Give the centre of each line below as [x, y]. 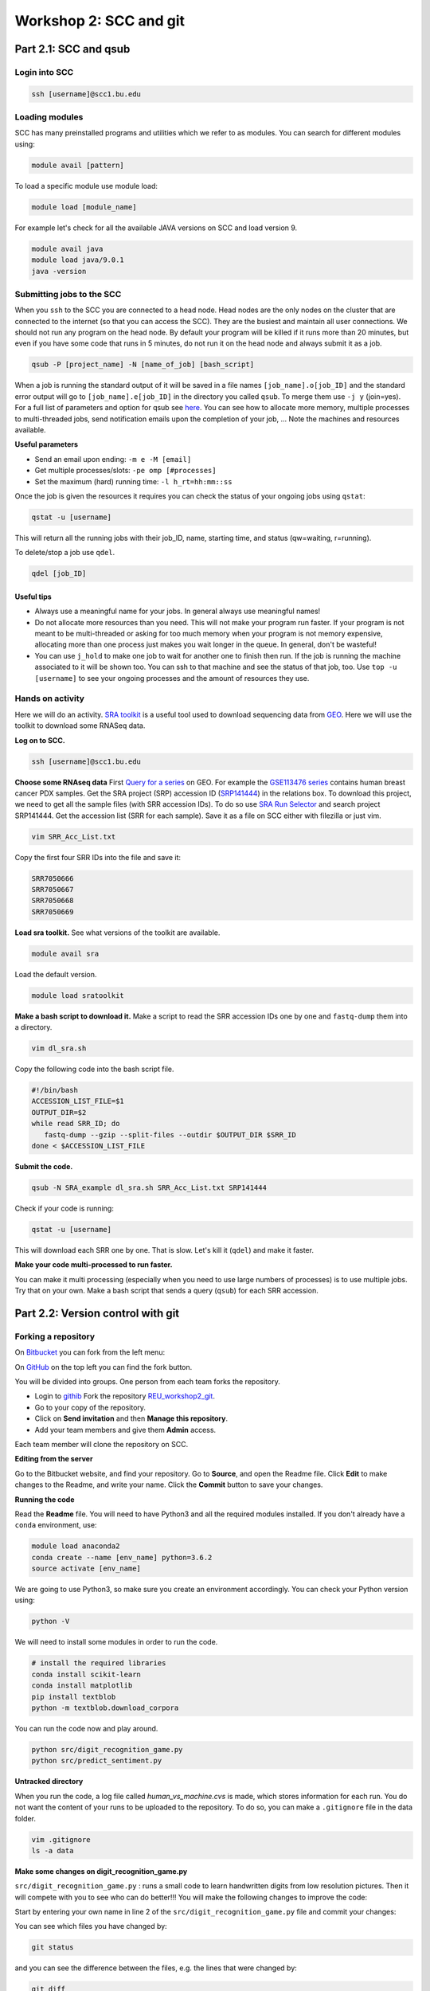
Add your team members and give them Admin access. [125, 1430]
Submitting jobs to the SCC [68, 294]
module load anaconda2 [76, 1546]
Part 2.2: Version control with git [97, 1313]
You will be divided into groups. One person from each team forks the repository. [147, 1382]
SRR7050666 [53, 878]
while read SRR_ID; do [76, 1124]
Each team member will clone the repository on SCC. [102, 1444]
